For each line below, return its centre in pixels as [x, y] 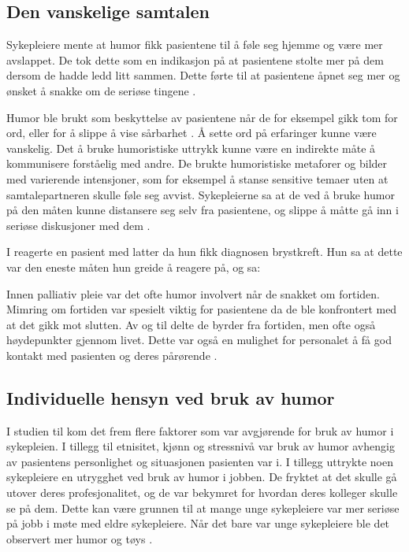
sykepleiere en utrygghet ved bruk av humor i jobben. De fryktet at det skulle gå [202, 477]
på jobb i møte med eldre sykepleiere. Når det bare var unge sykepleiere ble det [198, 523]
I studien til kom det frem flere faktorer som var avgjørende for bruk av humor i [200, 430]
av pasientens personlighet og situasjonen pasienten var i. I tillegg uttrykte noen [200, 461]
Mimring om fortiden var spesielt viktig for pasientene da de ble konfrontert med [202, 309]
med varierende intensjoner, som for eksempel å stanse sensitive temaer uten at [197, 178]
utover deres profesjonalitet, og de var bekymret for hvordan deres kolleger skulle [202, 493]
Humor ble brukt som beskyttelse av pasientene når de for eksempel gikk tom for [202, 117]
